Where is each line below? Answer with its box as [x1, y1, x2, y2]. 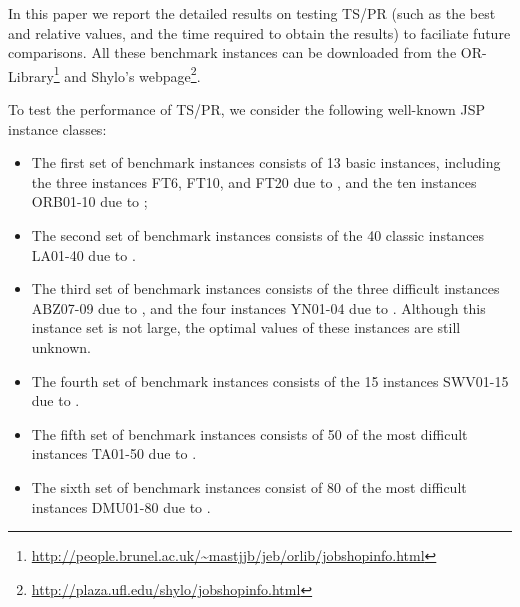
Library [8, 65, 54, 86]
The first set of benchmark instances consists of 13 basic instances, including [31, 152, 501, 173]
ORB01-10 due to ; [31, 191, 148, 212]
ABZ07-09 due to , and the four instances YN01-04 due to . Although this [31, 297, 486, 318]
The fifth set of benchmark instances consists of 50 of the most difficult [31, 423, 468, 444]
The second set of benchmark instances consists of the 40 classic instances [31, 225, 485, 245]
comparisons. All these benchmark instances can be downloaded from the [8, 42, 457, 63]
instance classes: [8, 118, 107, 139]
